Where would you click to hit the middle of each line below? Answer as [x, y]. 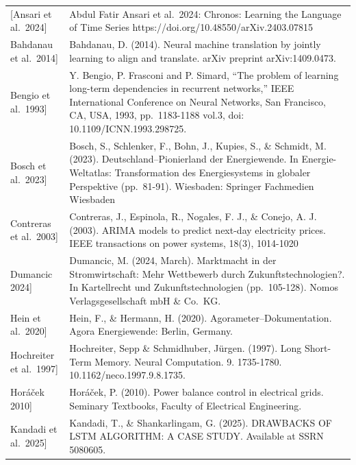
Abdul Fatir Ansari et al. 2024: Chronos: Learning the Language [205, 13]
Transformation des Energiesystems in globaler [213, 172]
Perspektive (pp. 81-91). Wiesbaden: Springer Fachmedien [192, 186]
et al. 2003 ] [35, 236]
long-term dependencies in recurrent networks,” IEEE [182, 88]
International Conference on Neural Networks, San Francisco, [198, 101]
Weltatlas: [90, 172]
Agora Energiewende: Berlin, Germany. [151, 331]
